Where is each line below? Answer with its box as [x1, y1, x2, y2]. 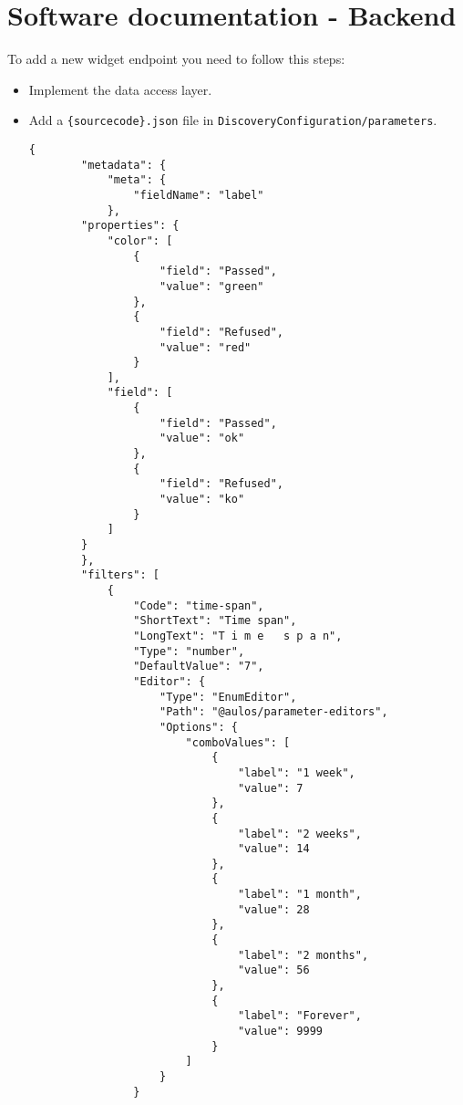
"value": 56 [237, 964, 310, 977]
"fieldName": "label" [133, 188, 264, 202]
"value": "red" [159, 340, 252, 354]
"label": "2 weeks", [237, 827, 362, 840]
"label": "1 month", [237, 888, 362, 902]
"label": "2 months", [237, 948, 369, 962]
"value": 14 [237, 842, 310, 856]
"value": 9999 [237, 1025, 323, 1038]
